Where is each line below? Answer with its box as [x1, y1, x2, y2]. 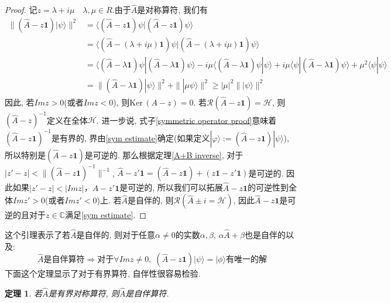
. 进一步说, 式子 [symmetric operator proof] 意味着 [96, 114, 277, 126]
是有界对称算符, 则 [48, 287, 119, 299]
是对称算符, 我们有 [137, 4, 208, 16]
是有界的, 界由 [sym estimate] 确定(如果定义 [51, 131, 210, 144]
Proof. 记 [5, 4, 37, 16]
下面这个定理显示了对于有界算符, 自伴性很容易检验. [5, 267, 201, 280]
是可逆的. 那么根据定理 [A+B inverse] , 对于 [84, 148, 243, 161]
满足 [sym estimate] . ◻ [64, 209, 146, 221]
